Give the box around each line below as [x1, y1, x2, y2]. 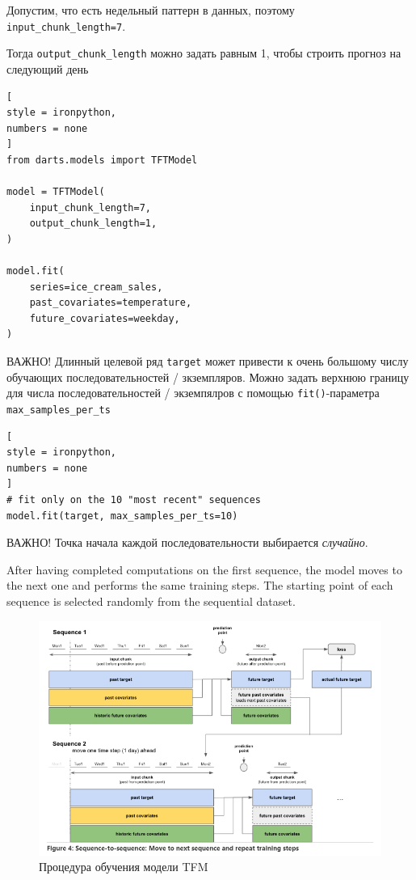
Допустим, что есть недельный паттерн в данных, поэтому [6, 2, 295, 18]
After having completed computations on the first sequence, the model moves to [6, 561, 402, 577]
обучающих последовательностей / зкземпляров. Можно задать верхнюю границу [6, 368, 410, 385]
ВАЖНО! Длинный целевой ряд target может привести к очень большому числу [6, 353, 409, 369]
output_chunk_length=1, [29, 218, 158, 230]
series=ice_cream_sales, [29, 281, 163, 293]
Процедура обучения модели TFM [39, 858, 208, 875]
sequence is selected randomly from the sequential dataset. [6, 592, 296, 609]
